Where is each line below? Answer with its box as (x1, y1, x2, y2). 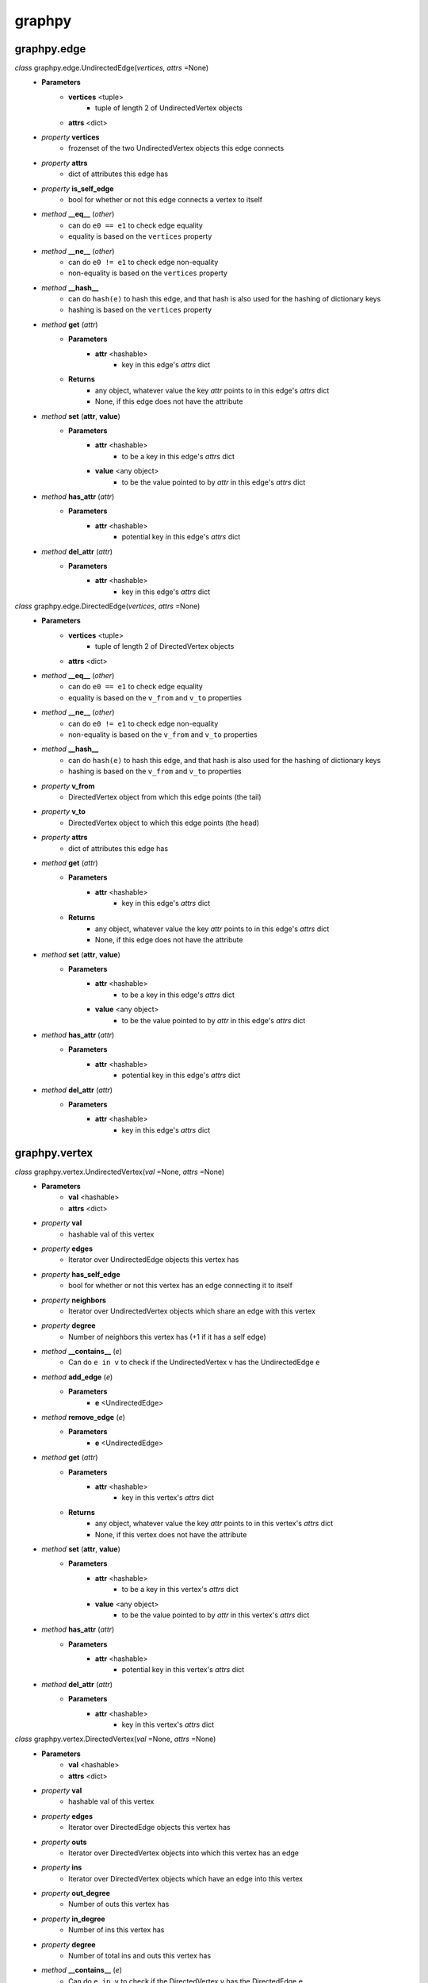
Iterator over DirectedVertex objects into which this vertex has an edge (68, 1848, 299, 1858)
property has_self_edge (41, 1269, 120, 1279)
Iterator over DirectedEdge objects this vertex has (68, 1823, 231, 1832)
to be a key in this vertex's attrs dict (121, 1585, 239, 1594)
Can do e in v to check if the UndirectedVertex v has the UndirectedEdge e (68, 1357, 320, 1367)
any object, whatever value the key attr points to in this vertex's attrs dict (95, 1519, 334, 1528)
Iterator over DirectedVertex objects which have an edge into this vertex (68, 1874, 304, 1883)
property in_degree (41, 1914, 106, 1924)
